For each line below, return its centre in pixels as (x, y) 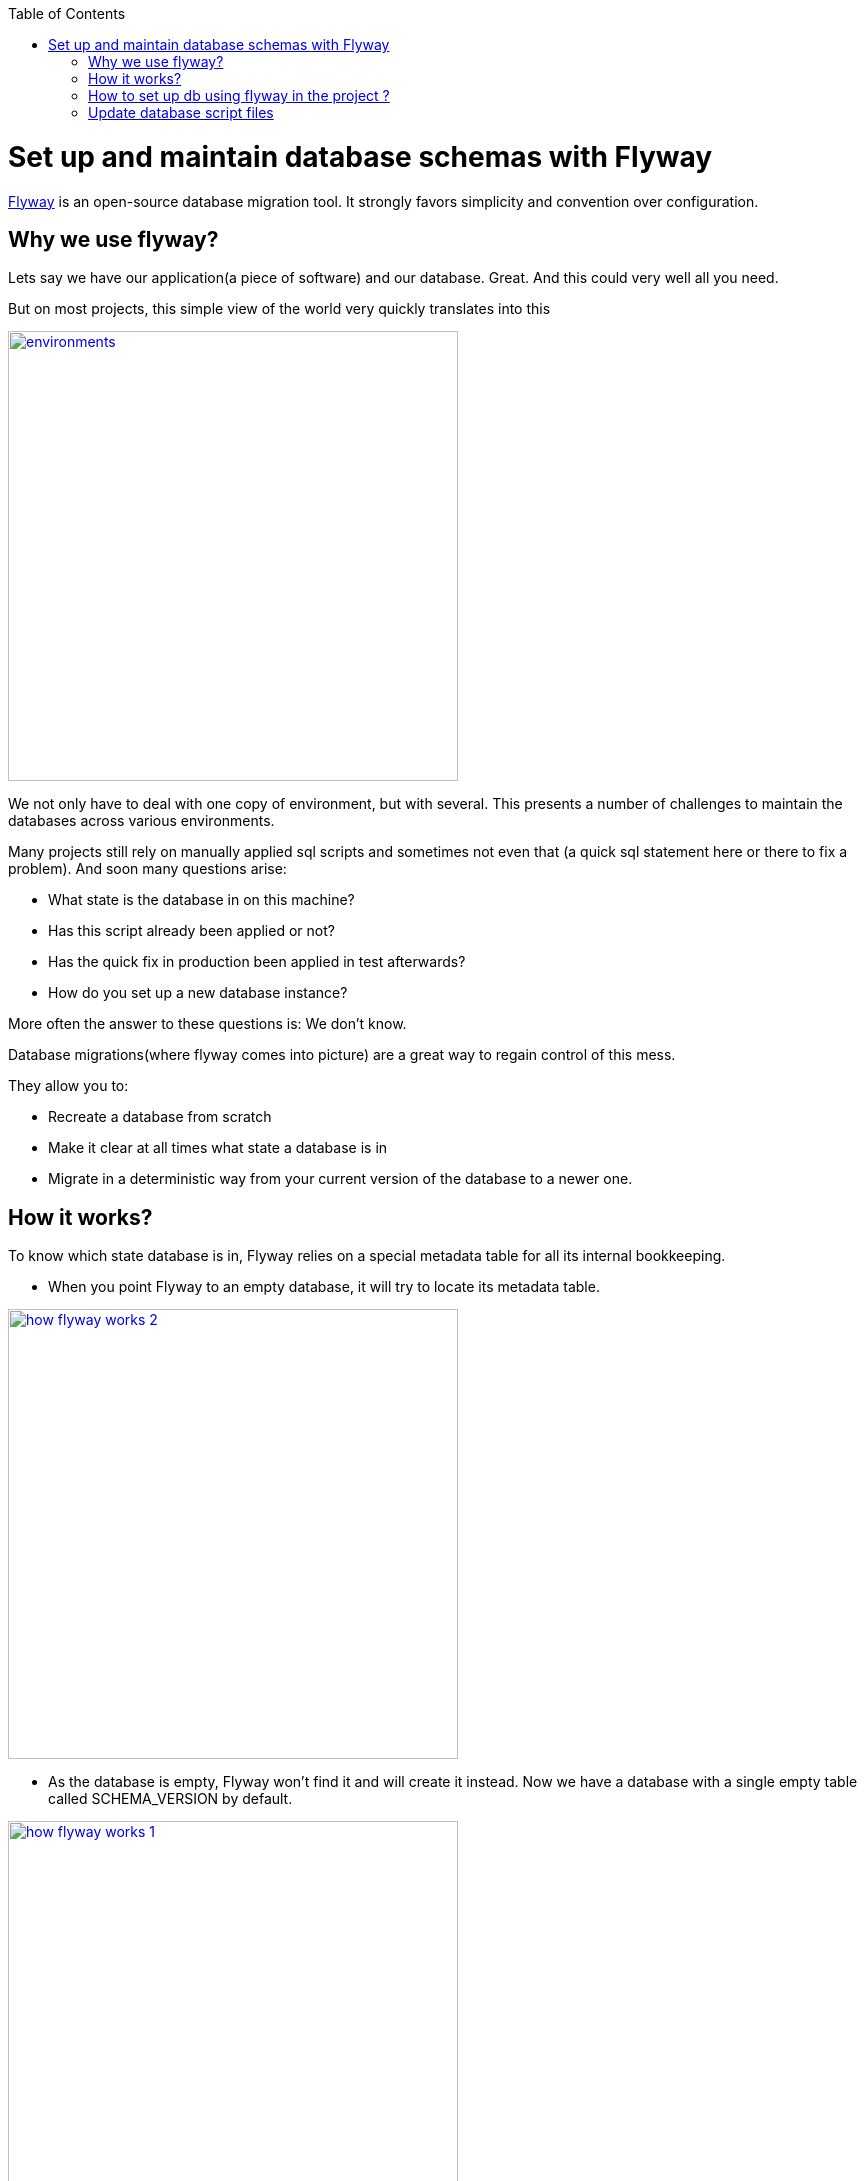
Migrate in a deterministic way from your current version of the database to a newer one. (340, 1179)
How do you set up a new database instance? (198, 993)
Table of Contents (67, 13)
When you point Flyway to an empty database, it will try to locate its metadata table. (324, 1287)
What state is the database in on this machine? (201, 900)
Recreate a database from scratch (160, 1117)
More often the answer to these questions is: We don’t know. (207, 1024)
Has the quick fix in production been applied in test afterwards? (257, 962)
